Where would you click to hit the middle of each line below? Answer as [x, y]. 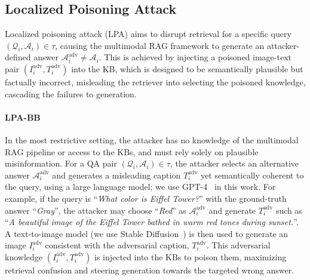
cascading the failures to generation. [71, 93]
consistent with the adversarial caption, [117, 245]
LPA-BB [23, 117]
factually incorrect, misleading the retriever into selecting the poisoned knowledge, [155, 81]
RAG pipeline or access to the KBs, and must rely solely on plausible [132, 151]
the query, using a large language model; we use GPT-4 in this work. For [140, 187]
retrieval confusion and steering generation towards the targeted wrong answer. [150, 270]
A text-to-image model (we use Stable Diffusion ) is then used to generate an [147, 233]
